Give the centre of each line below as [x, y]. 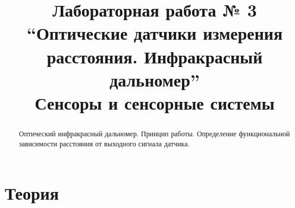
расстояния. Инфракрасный [155, 56]
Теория [32, 193]
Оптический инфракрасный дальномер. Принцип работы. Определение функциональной [154, 133]
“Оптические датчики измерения [155, 33]
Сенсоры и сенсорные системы [155, 102]
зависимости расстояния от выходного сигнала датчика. [104, 143]
